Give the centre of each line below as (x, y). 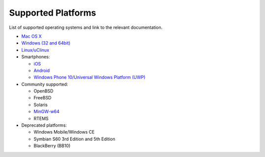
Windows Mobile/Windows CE (64, 132)
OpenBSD (43, 91)
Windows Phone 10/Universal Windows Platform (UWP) (90, 77)
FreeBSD (42, 98)
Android (42, 70)
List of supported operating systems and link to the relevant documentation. (86, 27)
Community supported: (45, 84)
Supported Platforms (53, 13)
